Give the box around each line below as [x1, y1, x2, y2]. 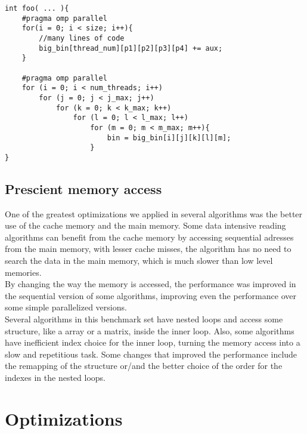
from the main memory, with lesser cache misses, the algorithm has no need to [5, 242, 292, 255]
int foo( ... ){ [5, 4, 69, 13]
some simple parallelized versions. [5, 301, 127, 313]
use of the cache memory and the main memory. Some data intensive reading [5, 219, 286, 232]
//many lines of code [39, 33, 125, 42]
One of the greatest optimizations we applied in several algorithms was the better [5, 207, 303, 220]
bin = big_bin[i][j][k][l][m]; [107, 133, 231, 142]
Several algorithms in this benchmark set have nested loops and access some [5, 313, 283, 325]
